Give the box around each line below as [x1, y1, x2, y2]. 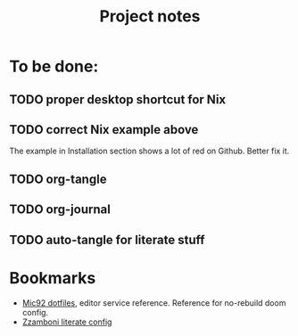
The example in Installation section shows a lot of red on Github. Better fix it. [9, 145, 290, 157]
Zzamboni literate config [21, 316, 112, 327]
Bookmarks [9, 267, 96, 288]
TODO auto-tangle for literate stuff [9, 232, 205, 247]
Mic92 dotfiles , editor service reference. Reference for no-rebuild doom [21, 297, 286, 308]
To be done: [9, 56, 99, 77]
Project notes [99, 6, 201, 27]
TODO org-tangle [9, 171, 107, 186]
